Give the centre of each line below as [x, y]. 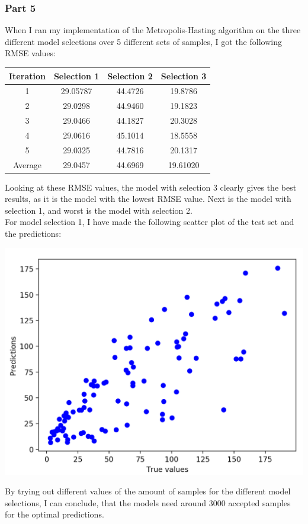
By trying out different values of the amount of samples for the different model [148, 491]
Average [27, 164]
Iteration [27, 75]
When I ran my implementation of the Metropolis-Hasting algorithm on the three [153, 30]
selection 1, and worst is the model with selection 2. [99, 210]
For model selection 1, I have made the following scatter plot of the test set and [150, 222]
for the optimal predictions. [54, 514]
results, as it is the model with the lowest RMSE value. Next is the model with [148, 199]
